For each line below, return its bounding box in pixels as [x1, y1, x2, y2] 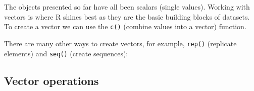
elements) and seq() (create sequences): [4, 48, 128, 58]
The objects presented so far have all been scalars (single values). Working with [4, 2, 250, 12]
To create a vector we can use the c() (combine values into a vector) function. [4, 21, 246, 32]
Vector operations [4, 72, 99, 88]
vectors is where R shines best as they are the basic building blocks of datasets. [4, 11, 250, 22]
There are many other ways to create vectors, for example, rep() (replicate [4, 38, 237, 48]
